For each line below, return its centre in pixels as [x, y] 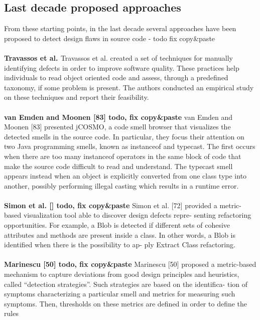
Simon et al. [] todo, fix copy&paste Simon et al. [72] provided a [111, 205]
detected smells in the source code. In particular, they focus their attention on [124, 136]
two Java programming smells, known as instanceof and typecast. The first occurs [130, 146]
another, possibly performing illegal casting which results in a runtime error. [121, 185]
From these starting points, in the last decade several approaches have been [120, 28]
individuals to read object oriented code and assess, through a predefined [116, 77]
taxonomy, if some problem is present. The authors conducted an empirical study [129, 87]
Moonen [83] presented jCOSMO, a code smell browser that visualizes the [117, 127]
